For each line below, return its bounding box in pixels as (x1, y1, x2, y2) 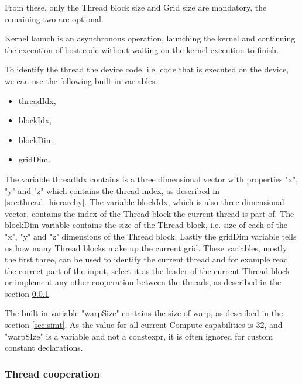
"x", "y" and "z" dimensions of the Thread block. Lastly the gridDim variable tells (5, 230, 297, 242)
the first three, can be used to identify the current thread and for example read (5, 253, 289, 265)
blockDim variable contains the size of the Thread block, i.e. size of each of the (5, 219, 288, 231)
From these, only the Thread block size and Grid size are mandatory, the (5, 1, 267, 13)
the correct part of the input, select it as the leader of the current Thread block (5, 264, 290, 276)
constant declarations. (5, 341, 83, 354)
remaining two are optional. (5, 12, 104, 25)
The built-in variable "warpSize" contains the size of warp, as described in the (5, 307, 283, 319)
